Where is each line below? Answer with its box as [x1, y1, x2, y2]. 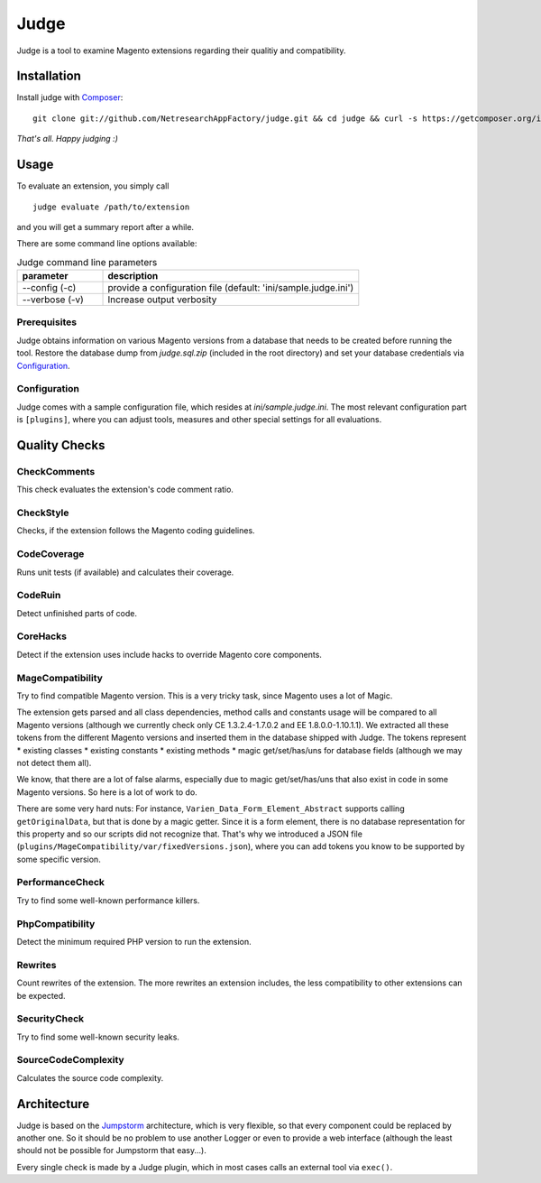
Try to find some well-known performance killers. [16, 894, 200, 906]
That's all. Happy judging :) [16, 134, 119, 144]
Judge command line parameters [16, 255, 158, 268]
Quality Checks [16, 438, 105, 453]
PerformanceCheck [16, 876, 105, 889]
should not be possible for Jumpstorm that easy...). [16, 1145, 206, 1156]
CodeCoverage [16, 548, 85, 560]
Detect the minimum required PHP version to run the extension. [16, 936, 252, 947]
